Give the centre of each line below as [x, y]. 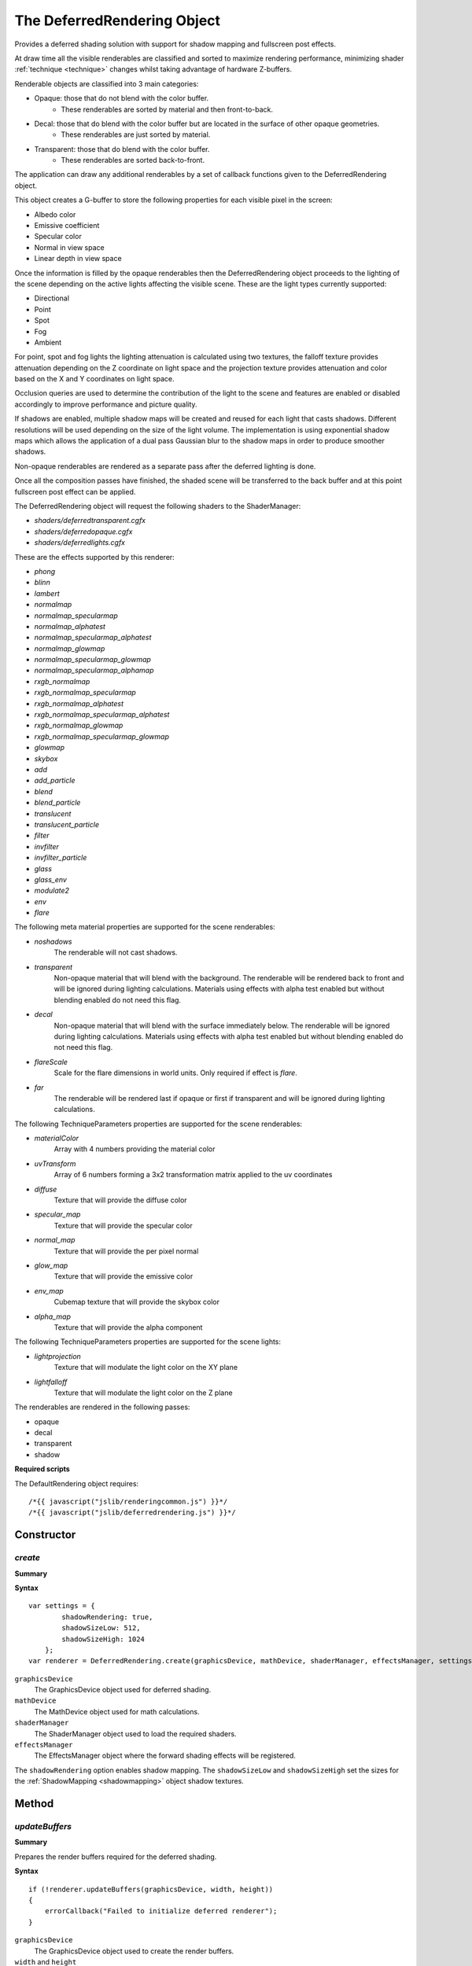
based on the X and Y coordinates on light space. [94, 379]
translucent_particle [67, 824]
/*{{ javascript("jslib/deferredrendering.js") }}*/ [132, 1513]
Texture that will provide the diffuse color [121, 1200]
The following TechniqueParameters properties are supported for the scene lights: [148, 1342]
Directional [52, 298]
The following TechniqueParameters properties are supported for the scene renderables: [159, 1124]
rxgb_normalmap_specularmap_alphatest [102, 715]
